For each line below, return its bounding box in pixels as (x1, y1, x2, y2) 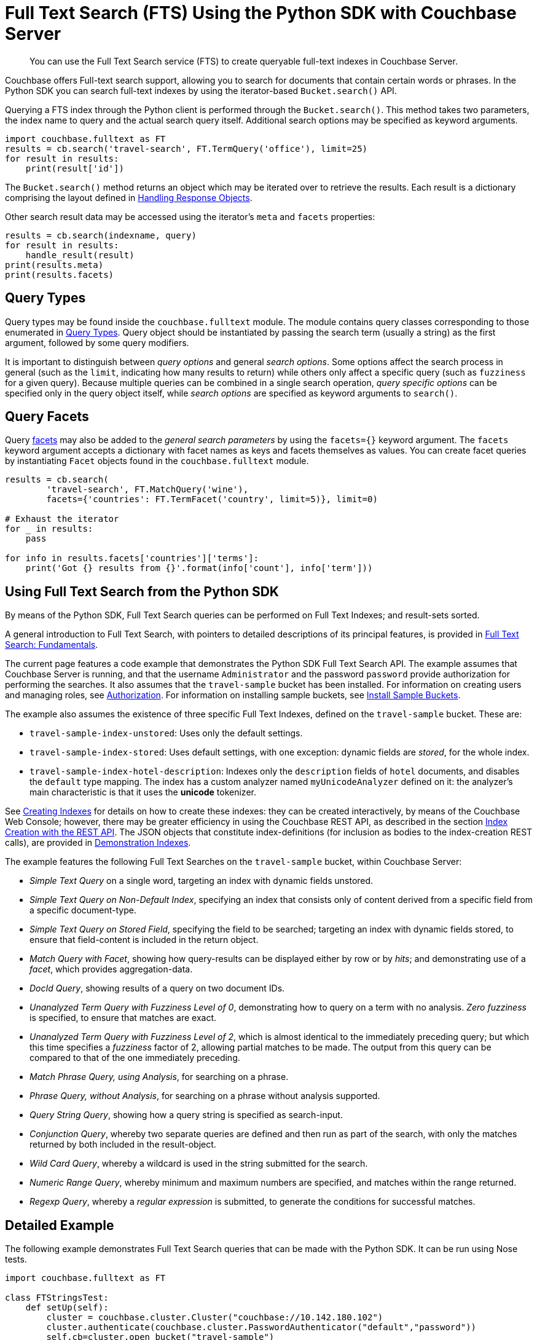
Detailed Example (5, 1217, 114, 1233)
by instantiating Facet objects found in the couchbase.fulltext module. (5, 455, 309, 467)
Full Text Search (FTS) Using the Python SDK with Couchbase (5, 2, 517, 23)
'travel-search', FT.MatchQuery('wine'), (46, 484, 249, 495)
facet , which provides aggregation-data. (29, 964, 193, 975)
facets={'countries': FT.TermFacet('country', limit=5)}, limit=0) (46, 494, 378, 505)
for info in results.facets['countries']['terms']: (5, 553, 259, 564)
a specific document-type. (29, 905, 136, 916)
